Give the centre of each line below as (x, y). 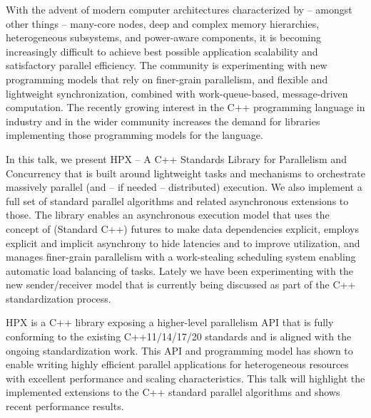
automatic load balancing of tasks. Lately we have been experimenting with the (179, 270)
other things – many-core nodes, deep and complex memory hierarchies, (163, 23)
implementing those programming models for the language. (134, 135)
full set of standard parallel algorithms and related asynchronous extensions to (177, 200)
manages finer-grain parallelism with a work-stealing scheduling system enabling (181, 257)
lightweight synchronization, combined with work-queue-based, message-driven (177, 93)
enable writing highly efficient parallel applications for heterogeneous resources (177, 364)
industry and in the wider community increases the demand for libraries (163, 121)
